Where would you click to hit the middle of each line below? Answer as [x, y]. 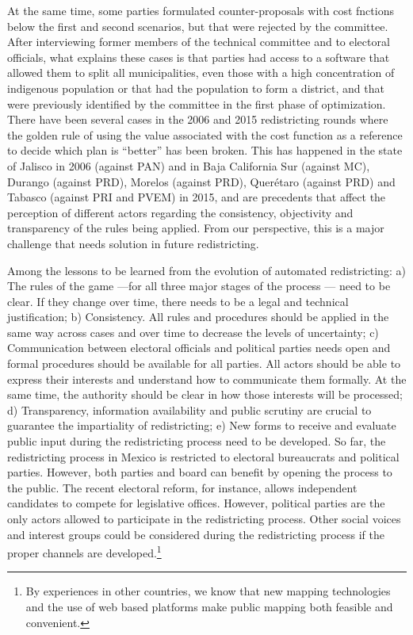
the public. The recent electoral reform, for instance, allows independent [182, 487]
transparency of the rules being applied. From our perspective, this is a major [196, 228]
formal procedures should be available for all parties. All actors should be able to [204, 363]
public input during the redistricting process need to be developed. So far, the [197, 441]
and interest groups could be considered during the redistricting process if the [196, 534]
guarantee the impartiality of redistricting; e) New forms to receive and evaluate [202, 425]
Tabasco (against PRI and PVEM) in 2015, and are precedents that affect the [197, 197]
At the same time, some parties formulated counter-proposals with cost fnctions [201, 10]
